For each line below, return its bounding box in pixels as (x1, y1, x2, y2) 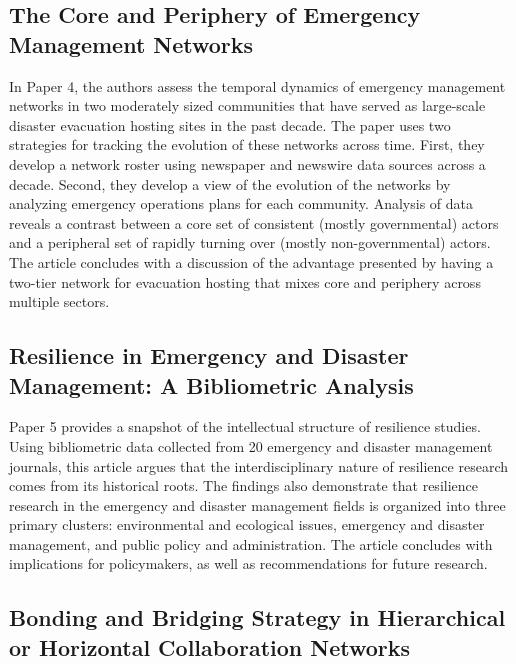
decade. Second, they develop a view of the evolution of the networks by (9, 173, 451, 194)
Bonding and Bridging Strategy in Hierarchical (9, 602, 506, 633)
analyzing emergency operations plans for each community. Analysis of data (9, 193, 473, 214)
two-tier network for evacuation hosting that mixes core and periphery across (9, 271, 481, 292)
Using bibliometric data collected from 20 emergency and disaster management (9, 435, 493, 456)
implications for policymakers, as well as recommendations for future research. (9, 553, 488, 574)
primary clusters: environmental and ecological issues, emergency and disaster (9, 514, 485, 535)
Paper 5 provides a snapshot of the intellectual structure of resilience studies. (9, 416, 481, 437)
